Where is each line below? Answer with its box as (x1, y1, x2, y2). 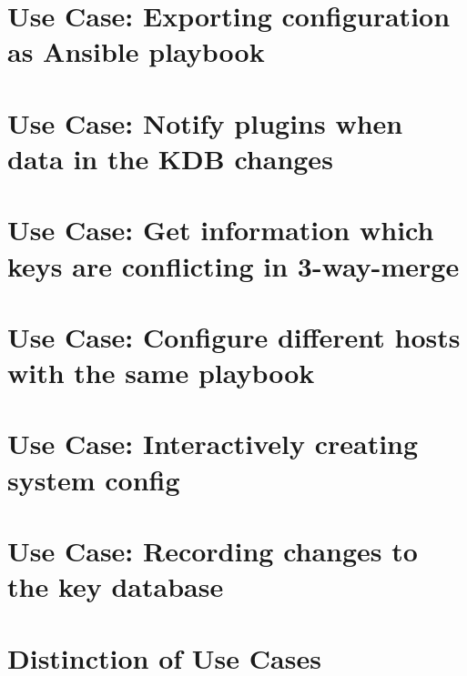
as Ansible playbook (7, 33, 265, 70)
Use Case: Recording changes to (7, 532, 418, 569)
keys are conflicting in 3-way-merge (7, 247, 460, 284)
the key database (7, 568, 224, 605)
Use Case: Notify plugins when (7, 104, 403, 141)
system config (7, 460, 180, 498)
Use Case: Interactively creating (7, 425, 419, 462)
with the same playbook (7, 354, 315, 391)
